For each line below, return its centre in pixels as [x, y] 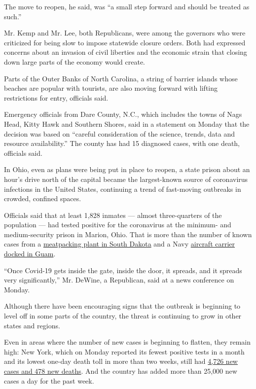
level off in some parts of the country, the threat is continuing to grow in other [123, 316]
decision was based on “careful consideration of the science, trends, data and [120, 133]
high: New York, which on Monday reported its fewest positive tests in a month [124, 351]
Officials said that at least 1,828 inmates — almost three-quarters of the [113, 215]
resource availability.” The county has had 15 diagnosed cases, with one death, [122, 143]
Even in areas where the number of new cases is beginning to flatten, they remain [127, 342]
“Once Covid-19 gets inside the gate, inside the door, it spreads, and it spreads [123, 270]
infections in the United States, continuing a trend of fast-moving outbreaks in [123, 189]
